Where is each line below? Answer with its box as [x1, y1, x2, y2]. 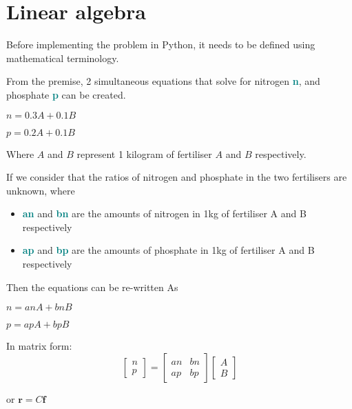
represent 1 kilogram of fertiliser [76, 146, 212, 161]
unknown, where [6, 183, 75, 197]
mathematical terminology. [6, 50, 119, 65]
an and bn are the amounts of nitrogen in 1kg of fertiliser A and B [22, 206, 307, 221]
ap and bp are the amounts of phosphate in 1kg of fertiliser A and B [22, 243, 315, 257]
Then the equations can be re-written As [6, 279, 178, 294]
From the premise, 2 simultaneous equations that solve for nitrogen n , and [6, 74, 320, 88]
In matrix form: [6, 339, 72, 353]
